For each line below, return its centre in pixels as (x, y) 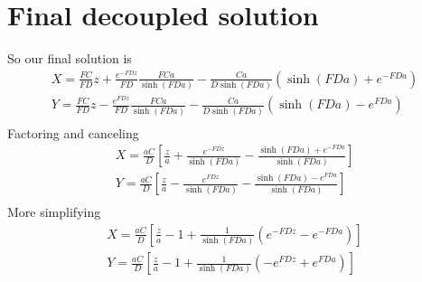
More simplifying (54, 212)
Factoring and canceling (73, 132)
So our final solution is (70, 58)
